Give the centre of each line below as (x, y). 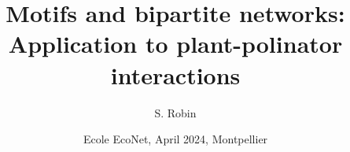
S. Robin (175, 112)
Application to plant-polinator (175, 44)
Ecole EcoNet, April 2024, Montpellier (175, 139)
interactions (175, 74)
